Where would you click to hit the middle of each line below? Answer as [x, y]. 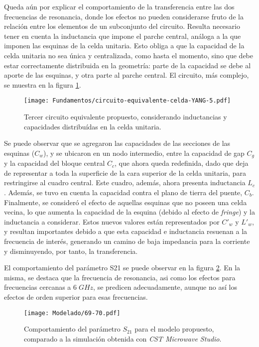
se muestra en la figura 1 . [43, 84]
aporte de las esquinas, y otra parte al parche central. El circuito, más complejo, [127, 75]
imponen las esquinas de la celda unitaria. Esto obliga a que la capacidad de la [124, 46]
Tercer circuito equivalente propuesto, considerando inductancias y [126, 116]
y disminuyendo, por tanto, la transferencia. [71, 251]
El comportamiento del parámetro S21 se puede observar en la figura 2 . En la [122, 268]
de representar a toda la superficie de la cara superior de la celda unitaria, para [125, 173]
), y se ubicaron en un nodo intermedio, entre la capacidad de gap [144, 153]
